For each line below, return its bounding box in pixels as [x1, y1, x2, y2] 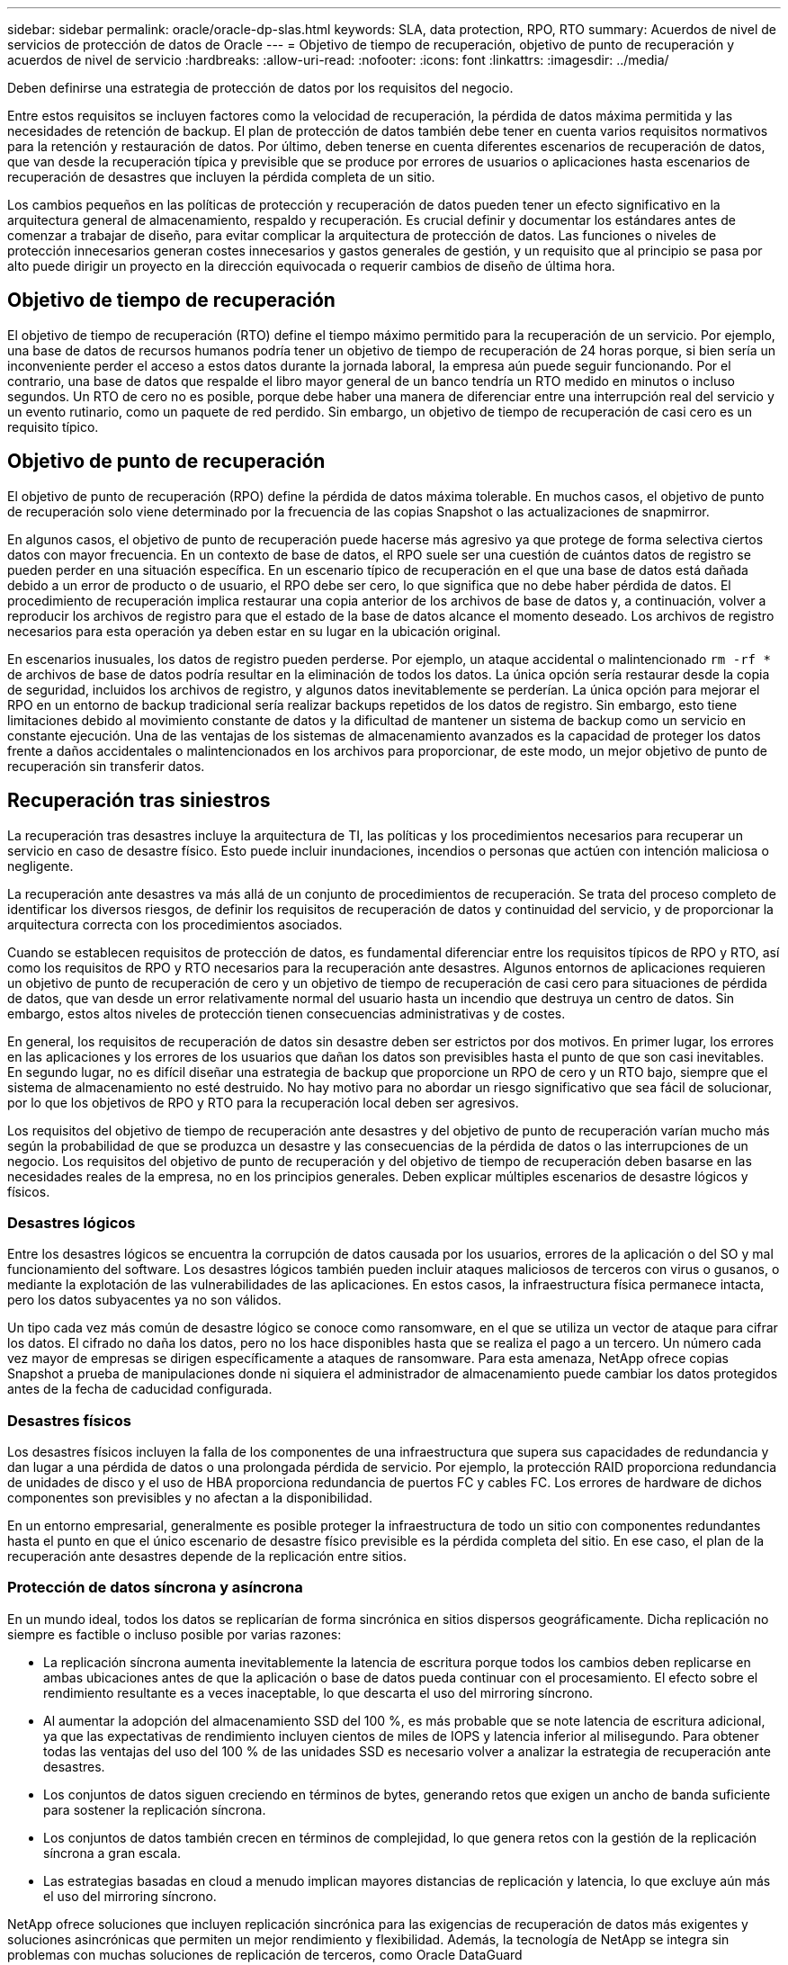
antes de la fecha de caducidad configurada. [7, 1381, 273, 1397]
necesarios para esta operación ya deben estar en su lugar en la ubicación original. [7, 623, 501, 639]
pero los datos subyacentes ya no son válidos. [7, 1292, 282, 1308]
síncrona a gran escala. [43, 1844, 182, 1861]
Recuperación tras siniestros [7, 789, 271, 812]
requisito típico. [7, 418, 99, 435]
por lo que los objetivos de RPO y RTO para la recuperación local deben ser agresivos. [7, 1094, 519, 1110]
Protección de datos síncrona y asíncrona [7, 1578, 303, 1597]
